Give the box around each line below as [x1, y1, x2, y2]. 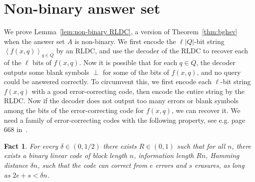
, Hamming [205, 150, 239, 160]
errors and [155, 160, 187, 170]
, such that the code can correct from [37, 160, 148, 170]
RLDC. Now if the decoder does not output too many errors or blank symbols [4, 95, 239, 106]
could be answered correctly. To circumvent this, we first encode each [4, 76, 212, 87]
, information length [133, 150, 194, 160]
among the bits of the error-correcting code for [4, 105, 144, 115]
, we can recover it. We [171, 105, 240, 115]
